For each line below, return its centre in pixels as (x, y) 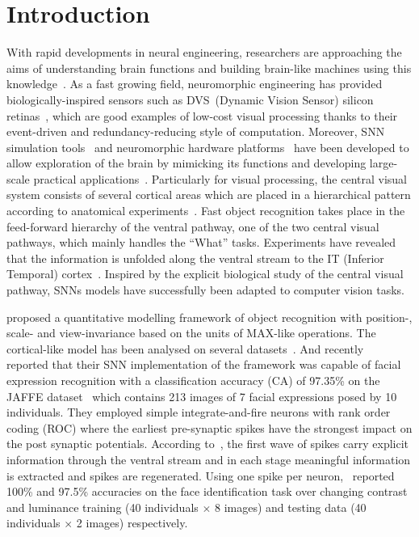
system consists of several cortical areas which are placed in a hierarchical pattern (209, 195)
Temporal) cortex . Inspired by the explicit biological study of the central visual (205, 274)
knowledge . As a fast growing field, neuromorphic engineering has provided (195, 84)
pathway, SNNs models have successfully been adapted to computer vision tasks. (205, 290)
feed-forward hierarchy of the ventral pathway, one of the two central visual (193, 226)
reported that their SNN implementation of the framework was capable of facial (204, 364)
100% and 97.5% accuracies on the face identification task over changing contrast (207, 491)
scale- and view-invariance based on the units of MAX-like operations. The (191, 333)
